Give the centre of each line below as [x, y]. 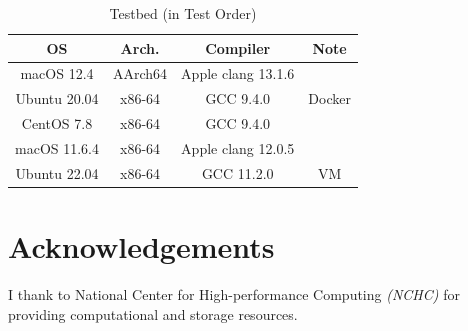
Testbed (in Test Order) [183, 13]
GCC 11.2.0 [237, 172]
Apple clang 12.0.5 [238, 147]
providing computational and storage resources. [153, 313]
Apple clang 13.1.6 [238, 73]
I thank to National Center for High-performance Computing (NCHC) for [234, 294]
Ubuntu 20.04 [57, 98]
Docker [329, 98]
